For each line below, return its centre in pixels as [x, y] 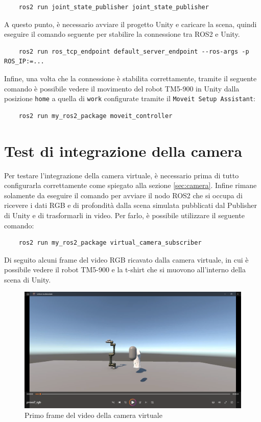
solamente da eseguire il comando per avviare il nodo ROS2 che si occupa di [123, 195]
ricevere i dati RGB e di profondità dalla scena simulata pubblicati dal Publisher [130, 205]
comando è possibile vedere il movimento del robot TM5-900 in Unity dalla [122, 88]
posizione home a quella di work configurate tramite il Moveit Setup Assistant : [130, 98]
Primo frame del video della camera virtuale [93, 415]
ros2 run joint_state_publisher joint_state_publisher [114, 7]
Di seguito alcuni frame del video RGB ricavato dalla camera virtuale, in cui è [126, 259]
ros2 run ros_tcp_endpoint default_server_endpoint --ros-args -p [134, 51]
